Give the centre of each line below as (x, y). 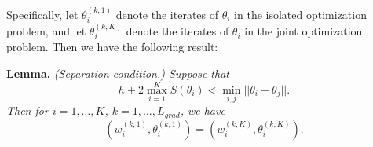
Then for (27, 110)
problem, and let (46, 31)
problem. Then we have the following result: (112, 47)
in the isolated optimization (300, 14)
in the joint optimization (304, 31)
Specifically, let (42, 14)
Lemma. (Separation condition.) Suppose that (118, 73)
